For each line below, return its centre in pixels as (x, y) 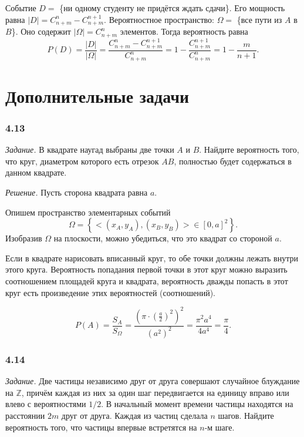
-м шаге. (219, 427)
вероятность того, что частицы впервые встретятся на (101, 427)
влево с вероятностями (46, 404)
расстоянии (25, 415)
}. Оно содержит (41, 31)
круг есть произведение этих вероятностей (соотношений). (110, 292)
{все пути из (259, 19)
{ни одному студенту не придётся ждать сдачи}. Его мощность (172, 8)
